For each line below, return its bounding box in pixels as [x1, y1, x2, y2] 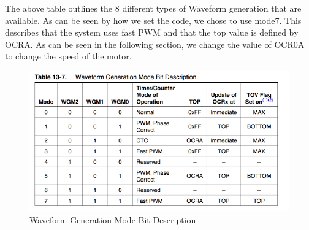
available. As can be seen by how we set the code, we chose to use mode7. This [5, 13, 302, 26]
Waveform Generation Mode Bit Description [29, 213, 196, 226]
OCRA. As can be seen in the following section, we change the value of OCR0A [5, 37, 305, 50]
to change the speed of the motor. [5, 50, 132, 63]
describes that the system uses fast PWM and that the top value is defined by [5, 26, 299, 39]
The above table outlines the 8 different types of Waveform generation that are [5, 2, 302, 14]
